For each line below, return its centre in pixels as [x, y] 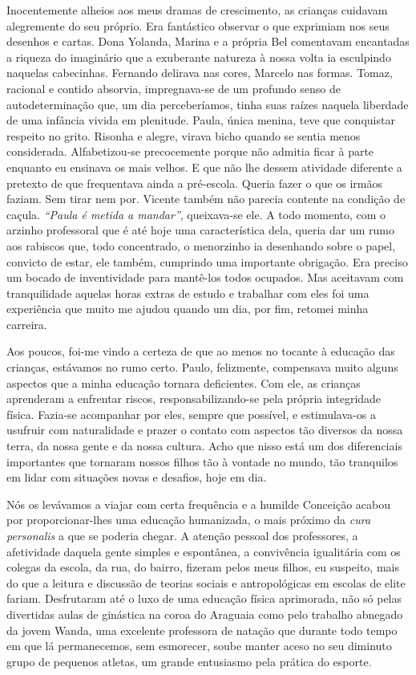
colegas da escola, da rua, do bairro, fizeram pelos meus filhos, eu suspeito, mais [203, 567]
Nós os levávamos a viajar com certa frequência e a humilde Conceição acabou [198, 504]
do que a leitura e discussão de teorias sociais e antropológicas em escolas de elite [206, 582]
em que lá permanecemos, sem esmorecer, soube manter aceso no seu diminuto [199, 646]
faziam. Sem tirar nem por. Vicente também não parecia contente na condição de [206, 199]
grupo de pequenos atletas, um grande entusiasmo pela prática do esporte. [189, 661]
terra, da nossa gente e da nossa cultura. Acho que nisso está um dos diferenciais [204, 446]
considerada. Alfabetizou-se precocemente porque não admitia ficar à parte [190, 151]
